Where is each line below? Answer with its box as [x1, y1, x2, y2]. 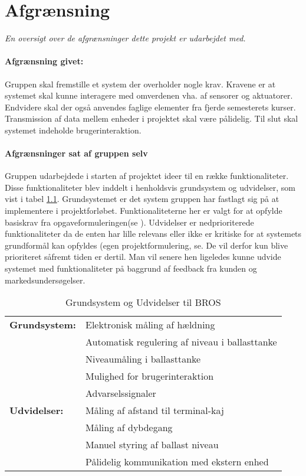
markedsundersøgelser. [5, 273, 85, 286]
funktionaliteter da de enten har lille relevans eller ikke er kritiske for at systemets [5, 227, 302, 240]
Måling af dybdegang [85, 420, 173, 435]
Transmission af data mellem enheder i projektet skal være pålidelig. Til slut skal [5, 112, 298, 125]
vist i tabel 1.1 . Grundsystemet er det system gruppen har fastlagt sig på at [5, 193, 279, 205]
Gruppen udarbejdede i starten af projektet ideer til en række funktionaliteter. [5, 169, 289, 182]
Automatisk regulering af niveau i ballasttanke [85, 335, 277, 349]
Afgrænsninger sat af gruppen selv [5, 147, 148, 159]
